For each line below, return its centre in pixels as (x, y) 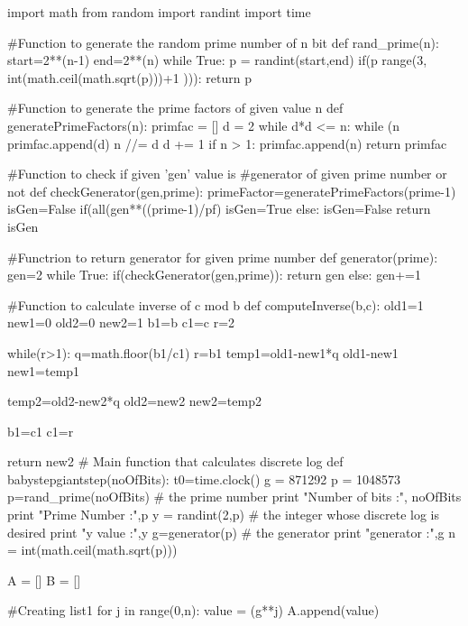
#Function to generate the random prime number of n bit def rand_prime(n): (223, 42)
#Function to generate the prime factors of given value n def (175, 108)
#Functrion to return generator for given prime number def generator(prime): (223, 257)
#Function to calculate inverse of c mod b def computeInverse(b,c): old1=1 (216, 304)
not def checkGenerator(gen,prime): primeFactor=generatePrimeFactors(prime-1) (232, 191)
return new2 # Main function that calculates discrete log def (175, 461)
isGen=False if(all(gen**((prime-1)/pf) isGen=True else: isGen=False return (219, 209)
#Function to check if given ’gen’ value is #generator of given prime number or (227, 174)
